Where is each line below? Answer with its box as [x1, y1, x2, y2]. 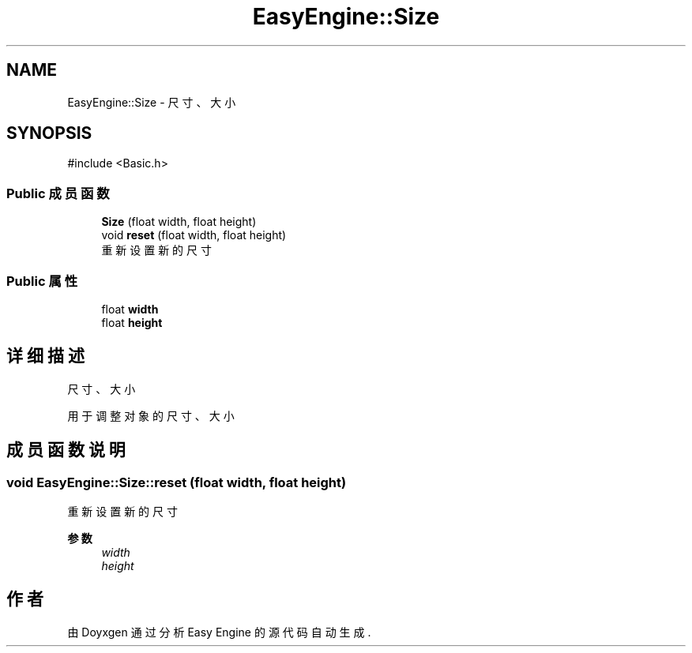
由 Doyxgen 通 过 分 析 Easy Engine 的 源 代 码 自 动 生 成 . [67, 625, 371, 639]
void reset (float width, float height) [101, 228, 287, 242]
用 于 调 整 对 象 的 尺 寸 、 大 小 [67, 408, 235, 422]
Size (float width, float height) [101, 215, 257, 229]
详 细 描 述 [6, 346, 85, 366]
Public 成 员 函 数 [6, 185, 110, 201]
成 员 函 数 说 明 [6, 440, 126, 460]
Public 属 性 [6, 272, 78, 289]
